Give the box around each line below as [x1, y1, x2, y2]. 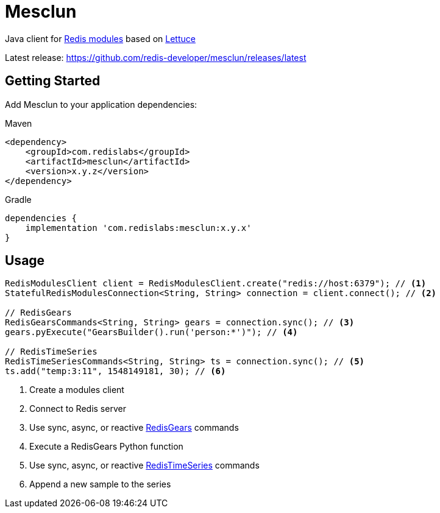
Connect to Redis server [29, 403, 126, 414]
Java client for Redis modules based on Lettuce [5, 33, 196, 44]
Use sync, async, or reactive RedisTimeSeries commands [29, 460, 260, 471]
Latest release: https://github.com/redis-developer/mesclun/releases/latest [5, 52, 307, 63]
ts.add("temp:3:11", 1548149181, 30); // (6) [5, 366, 226, 377]
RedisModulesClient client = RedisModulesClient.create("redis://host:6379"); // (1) [5, 278, 427, 289]
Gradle [5, 194, 32, 205]
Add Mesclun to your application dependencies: [5, 99, 197, 110]
